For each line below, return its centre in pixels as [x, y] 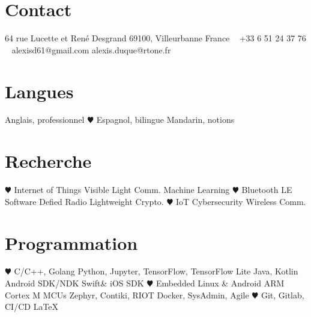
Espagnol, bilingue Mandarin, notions [165, 120]
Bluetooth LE [267, 190]
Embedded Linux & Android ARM [220, 283]
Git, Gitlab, [282, 295]
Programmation [71, 242]
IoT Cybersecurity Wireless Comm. [241, 201]
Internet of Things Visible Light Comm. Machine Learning [122, 190]
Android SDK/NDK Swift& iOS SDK [74, 283]
